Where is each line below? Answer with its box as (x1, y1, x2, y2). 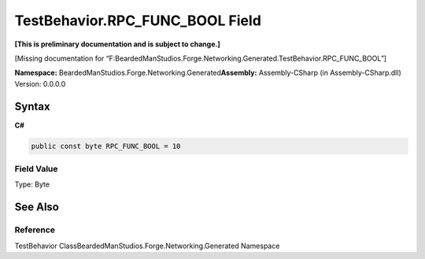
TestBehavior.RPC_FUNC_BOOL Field (14, 12, 261, 29)
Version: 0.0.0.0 (14, 79, 66, 88)
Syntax (14, 99, 50, 113)
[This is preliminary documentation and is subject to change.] (14, 39, 220, 49)
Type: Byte (14, 179, 50, 189)
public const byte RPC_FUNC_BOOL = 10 (31, 142, 181, 150)
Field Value (14, 163, 58, 174)
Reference (14, 224, 55, 235)
